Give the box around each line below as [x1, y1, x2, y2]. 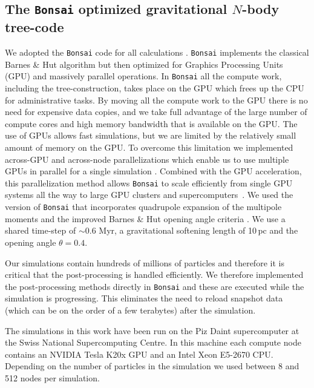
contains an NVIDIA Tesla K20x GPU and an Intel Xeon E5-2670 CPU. [5, 347, 273, 360]
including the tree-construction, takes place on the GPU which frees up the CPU [5, 82, 304, 94]
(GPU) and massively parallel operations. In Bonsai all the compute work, [5, 70, 282, 82]
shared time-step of [5, 224, 76, 237]
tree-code [5, 18, 64, 36]
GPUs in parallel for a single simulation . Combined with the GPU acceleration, [5, 165, 302, 177]
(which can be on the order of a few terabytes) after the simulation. [5, 303, 256, 316]
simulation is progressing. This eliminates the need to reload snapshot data [5, 292, 283, 304]
